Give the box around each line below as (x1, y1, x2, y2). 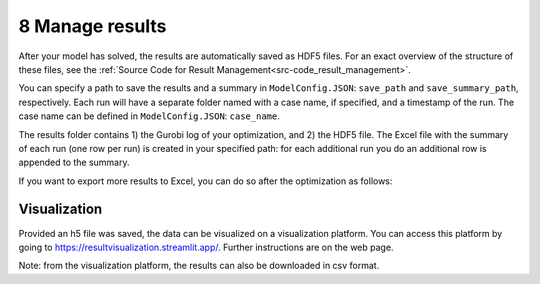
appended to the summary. (18, 156, 130, 169)
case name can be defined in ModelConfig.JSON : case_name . (18, 110, 280, 122)
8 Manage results (18, 15, 167, 37)
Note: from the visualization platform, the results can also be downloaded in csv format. (18, 260, 380, 272)
